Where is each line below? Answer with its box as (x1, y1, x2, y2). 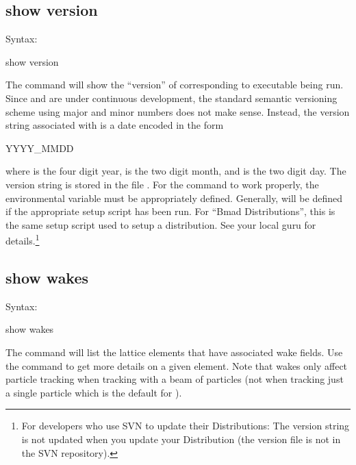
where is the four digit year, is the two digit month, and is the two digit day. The (5, 164, 346, 178)
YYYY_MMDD (5, 140, 74, 155)
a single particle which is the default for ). (5, 385, 182, 399)
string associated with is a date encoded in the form (5, 118, 224, 132)
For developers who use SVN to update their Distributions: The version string (21, 418, 350, 433)
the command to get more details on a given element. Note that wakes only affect (5, 358, 348, 373)
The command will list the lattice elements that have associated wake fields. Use (5, 344, 343, 359)
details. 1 (5, 231, 40, 247)
